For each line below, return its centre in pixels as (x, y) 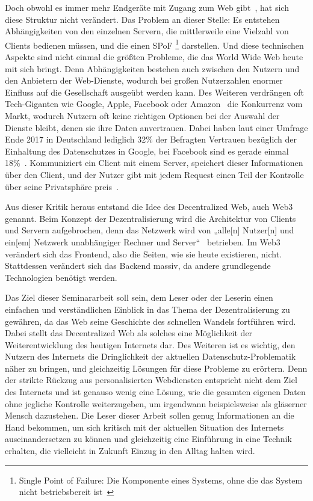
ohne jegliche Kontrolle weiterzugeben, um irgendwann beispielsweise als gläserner (156, 403)
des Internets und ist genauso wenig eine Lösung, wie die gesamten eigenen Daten (155, 392)
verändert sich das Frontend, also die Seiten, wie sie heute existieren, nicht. (143, 254)
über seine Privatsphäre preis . (62, 186)
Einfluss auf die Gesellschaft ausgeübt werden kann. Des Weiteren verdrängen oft (154, 92)
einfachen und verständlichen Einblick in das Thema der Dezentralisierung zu (147, 309)
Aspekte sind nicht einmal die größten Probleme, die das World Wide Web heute (154, 57)
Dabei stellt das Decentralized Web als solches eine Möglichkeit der (129, 333)
